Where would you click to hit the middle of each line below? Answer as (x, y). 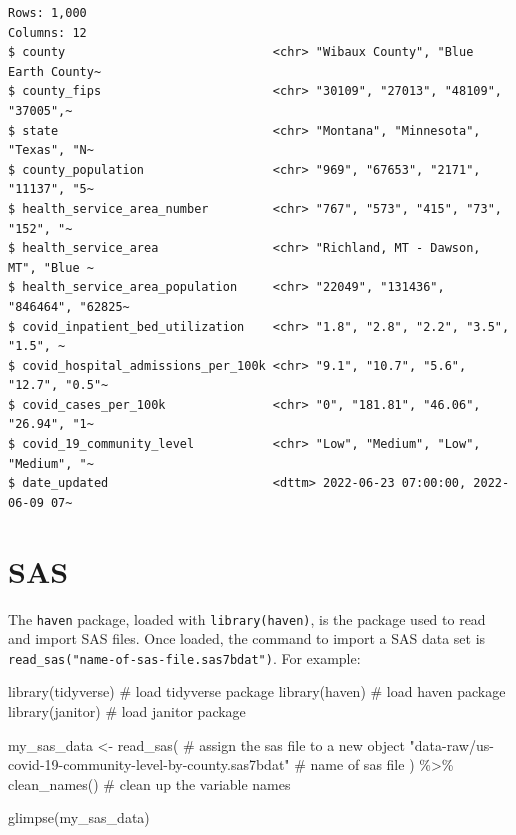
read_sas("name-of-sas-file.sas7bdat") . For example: (184, 657)
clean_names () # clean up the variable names (149, 783)
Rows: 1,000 (47, 13)
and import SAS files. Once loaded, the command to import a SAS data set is (247, 638)
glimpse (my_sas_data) (79, 817)
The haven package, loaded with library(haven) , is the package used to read (247, 618)
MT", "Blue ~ (51, 267)
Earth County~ (55, 71)
